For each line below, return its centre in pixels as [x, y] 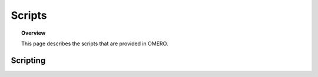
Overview [34, 33]
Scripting [28, 60]
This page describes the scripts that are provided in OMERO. [95, 43]
